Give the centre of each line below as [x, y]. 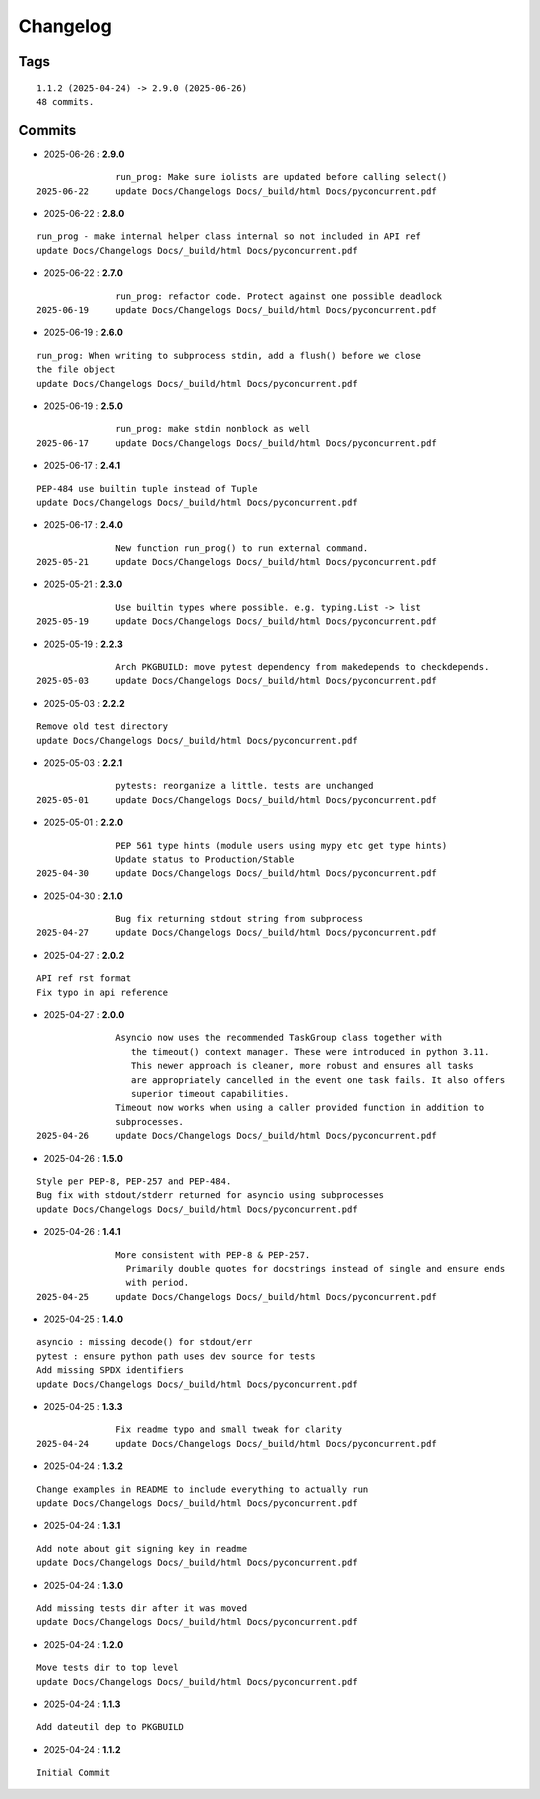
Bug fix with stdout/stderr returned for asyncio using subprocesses [210, 1195]
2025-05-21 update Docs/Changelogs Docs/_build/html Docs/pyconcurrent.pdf [236, 562]
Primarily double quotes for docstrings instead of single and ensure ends [315, 1268]
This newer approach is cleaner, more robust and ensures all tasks [302, 1066]
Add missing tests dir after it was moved [142, 1608]
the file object [76, 369]
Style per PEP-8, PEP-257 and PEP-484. [134, 1181]
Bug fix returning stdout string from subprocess [239, 919]
